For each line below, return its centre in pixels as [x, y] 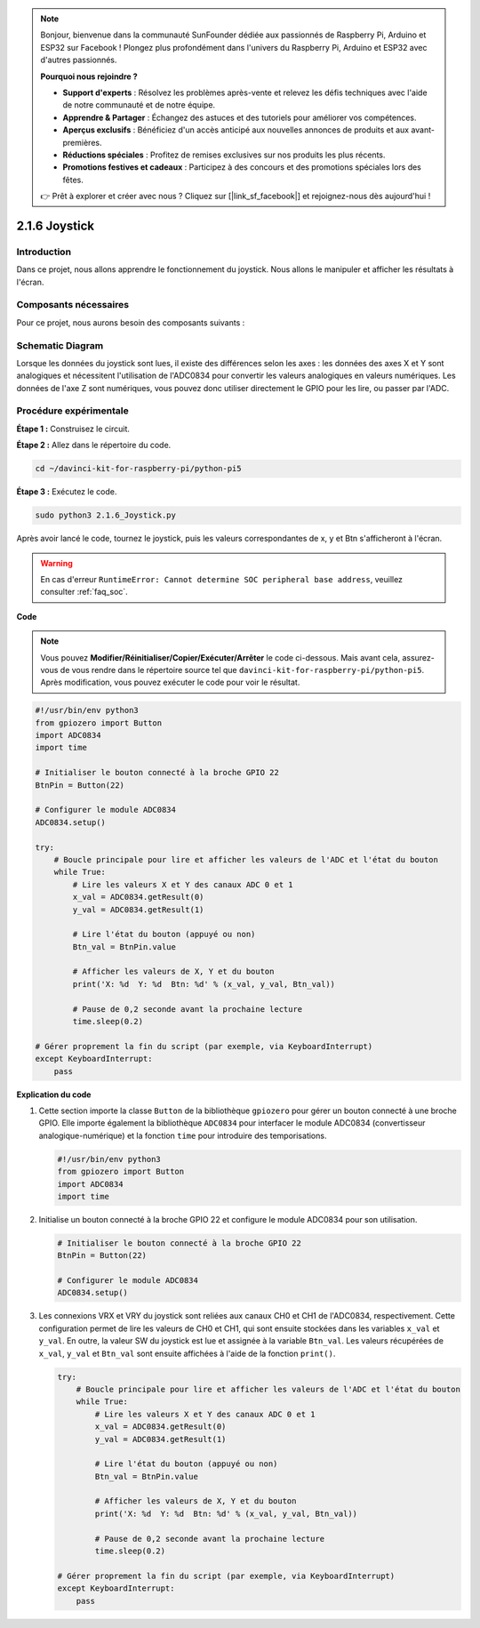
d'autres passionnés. [79, 60]
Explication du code [54, 1095]
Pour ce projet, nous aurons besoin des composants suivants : [131, 322]
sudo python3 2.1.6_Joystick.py [106, 515]
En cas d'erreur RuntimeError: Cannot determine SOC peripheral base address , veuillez [222, 579]
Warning [56, 563]
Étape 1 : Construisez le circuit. [73, 429]
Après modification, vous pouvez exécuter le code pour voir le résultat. [170, 682]
